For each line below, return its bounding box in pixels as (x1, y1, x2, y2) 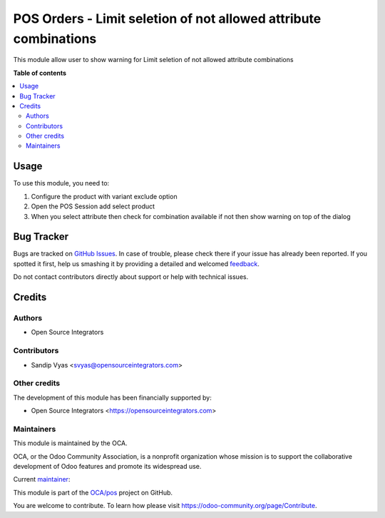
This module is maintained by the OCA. (13, 439, 128, 447)
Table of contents (13, 68, 67, 77)
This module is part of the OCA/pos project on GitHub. (13, 488, 173, 497)
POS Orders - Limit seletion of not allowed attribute (13, 11, 322, 26)
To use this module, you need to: (13, 179, 110, 188)
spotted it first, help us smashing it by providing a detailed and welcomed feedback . (13, 259, 260, 268)
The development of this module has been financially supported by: (13, 393, 212, 402)
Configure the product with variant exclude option (31, 192, 178, 200)
